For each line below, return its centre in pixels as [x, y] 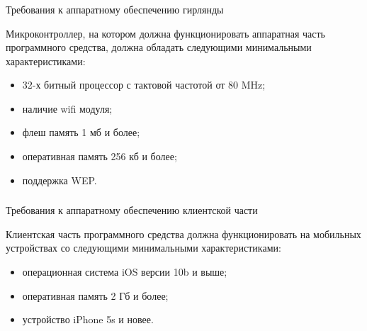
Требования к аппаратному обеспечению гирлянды [115, 9]
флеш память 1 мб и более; [81, 132]
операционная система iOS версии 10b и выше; [125, 271]
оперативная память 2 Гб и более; [95, 295]
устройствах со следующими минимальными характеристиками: [143, 248]
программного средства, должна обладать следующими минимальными [159, 47]
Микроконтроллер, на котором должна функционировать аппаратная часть [166, 33]
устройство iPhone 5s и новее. [88, 319]
